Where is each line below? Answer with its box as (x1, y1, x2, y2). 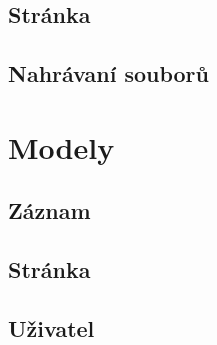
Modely (8, 126, 115, 167)
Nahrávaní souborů (8, 58, 209, 89)
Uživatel (8, 312, 95, 343)
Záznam (8, 195, 91, 226)
